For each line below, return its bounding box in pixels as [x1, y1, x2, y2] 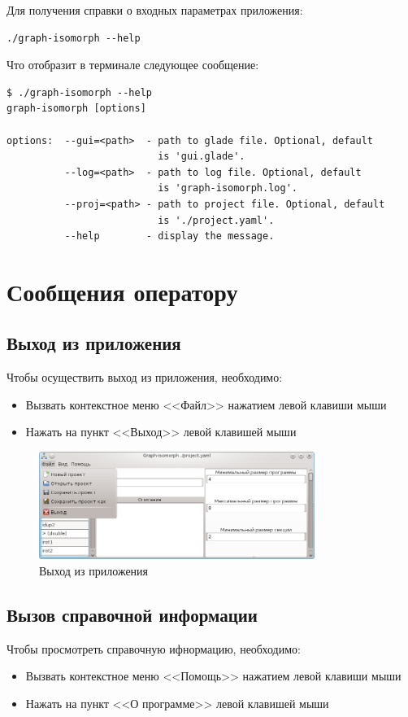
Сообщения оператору [7, 274, 238, 308]
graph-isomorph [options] [7, 103, 146, 115]
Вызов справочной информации [7, 601, 258, 627]
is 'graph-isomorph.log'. [158, 182, 297, 195]
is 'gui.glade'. [158, 151, 245, 163]
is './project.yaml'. [158, 214, 275, 226]
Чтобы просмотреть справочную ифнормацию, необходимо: [7, 640, 301, 657]
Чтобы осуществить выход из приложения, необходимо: [7, 369, 283, 386]
